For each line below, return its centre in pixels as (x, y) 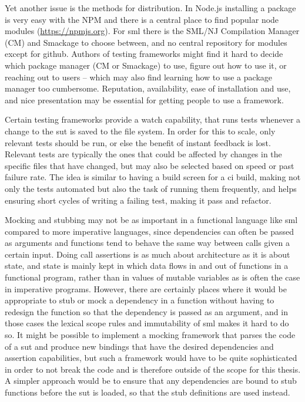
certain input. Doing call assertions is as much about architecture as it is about (148, 254)
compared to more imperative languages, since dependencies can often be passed (150, 231)
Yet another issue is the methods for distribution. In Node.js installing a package (150, 8)
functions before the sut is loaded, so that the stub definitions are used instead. (148, 392)
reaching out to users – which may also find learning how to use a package (138, 77)
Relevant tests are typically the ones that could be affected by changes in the (143, 154)
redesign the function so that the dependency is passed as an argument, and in (146, 311)
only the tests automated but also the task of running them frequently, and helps (151, 188)
